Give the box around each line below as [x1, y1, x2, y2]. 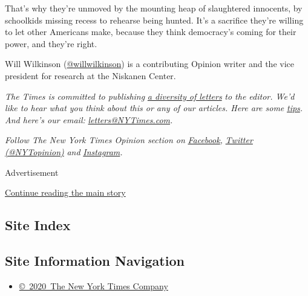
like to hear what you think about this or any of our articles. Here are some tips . [5, 101, 303, 114]
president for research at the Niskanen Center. [5, 69, 176, 82]
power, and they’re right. [5, 37, 97, 50]
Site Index [5, 216, 71, 234]
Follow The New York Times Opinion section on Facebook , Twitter [5, 134, 253, 146]
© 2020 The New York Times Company [19, 279, 168, 292]
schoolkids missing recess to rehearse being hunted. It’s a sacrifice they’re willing [5, 13, 304, 26]
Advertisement [5, 166, 59, 178]
